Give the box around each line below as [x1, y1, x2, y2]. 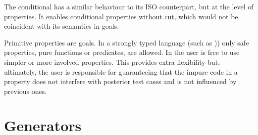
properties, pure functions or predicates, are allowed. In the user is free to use [4, 47, 240, 57]
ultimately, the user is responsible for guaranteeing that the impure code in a [4, 66, 238, 77]
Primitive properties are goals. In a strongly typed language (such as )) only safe [4, 37, 249, 47]
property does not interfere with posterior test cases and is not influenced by [4, 76, 237, 87]
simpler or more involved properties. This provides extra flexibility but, [4, 56, 220, 67]
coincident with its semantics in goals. [4, 21, 119, 31]
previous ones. [4, 86, 47, 96]
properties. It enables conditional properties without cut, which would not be [4, 11, 238, 21]
